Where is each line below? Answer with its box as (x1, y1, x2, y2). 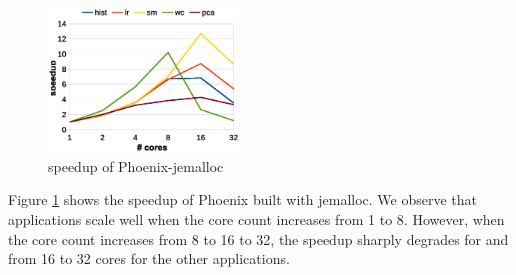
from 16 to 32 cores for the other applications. (8, 248, 290, 269)
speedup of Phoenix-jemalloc (48, 155, 224, 176)
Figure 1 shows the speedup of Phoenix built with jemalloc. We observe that (8, 189, 478, 210)
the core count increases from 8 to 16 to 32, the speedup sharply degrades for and (8, 228, 509, 249)
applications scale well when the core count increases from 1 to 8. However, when (8, 208, 505, 229)
